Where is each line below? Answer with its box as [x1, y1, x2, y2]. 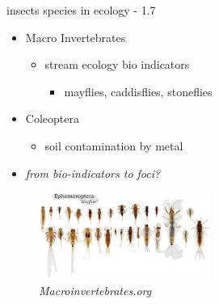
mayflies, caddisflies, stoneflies [64, 82, 213, 99]
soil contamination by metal [44, 137, 183, 154]
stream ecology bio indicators [44, 56, 190, 73]
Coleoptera [25, 110, 79, 127]
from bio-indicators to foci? [25, 164, 161, 181]
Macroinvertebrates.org [39, 281, 152, 298]
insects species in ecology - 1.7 [6, 2, 156, 18]
